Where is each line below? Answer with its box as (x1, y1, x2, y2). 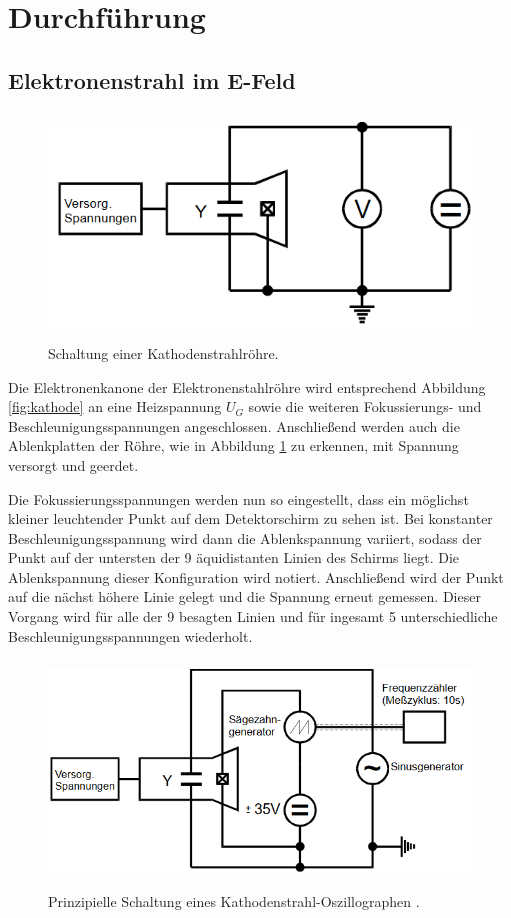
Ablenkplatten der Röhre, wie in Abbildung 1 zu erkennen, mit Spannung (8, 435, 459, 456)
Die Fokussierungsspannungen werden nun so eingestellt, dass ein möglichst (8, 488, 469, 509)
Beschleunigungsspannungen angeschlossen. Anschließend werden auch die (8, 415, 460, 436)
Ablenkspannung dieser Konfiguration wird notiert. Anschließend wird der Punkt (8, 566, 504, 587)
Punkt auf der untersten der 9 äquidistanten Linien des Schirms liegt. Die (8, 547, 460, 568)
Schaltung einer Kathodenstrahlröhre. (48, 342, 279, 363)
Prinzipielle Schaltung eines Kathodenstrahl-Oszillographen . (48, 890, 420, 911)
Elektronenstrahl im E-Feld (8, 64, 296, 95)
